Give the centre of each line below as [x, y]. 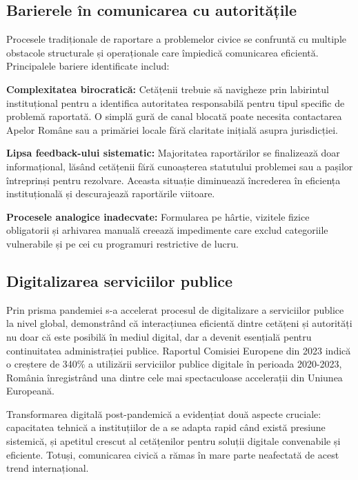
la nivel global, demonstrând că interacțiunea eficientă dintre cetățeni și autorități [179, 323]
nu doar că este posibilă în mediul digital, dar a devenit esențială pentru [159, 336]
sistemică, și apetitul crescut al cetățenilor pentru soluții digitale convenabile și [173, 441]
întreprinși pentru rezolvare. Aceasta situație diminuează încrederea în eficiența [173, 180]
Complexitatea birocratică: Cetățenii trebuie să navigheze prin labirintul [168, 89]
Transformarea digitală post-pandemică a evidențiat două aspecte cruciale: [164, 413]
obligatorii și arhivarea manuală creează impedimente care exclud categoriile [167, 230]
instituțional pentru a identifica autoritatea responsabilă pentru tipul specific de [176, 102]
